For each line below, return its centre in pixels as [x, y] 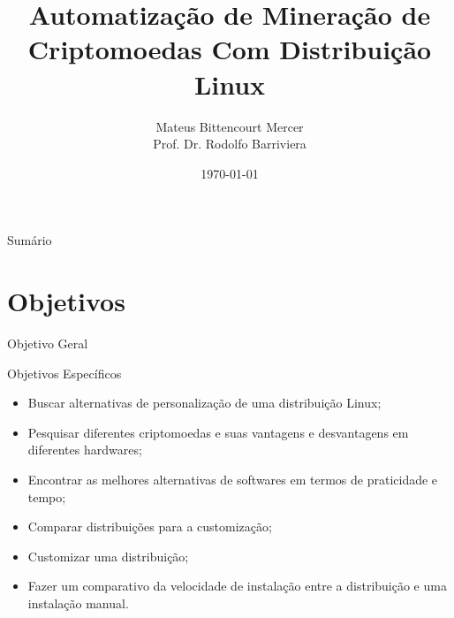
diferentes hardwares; [85, 450]
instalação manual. [78, 603]
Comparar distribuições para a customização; [150, 526]
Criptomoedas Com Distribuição [230, 49]
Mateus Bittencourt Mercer [230, 126]
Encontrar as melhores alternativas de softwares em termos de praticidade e [233, 479]
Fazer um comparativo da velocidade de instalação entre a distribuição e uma [237, 586]
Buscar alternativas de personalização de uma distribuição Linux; [204, 403]
